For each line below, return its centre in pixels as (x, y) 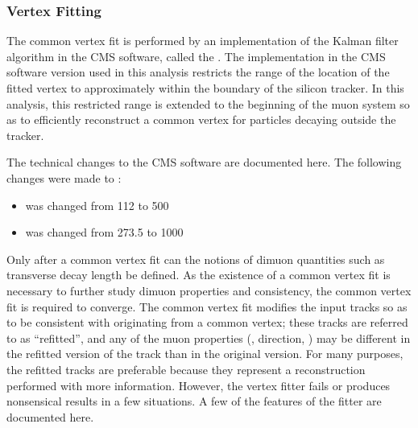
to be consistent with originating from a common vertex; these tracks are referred (207, 322)
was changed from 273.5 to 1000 (104, 232)
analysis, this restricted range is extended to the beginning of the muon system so (208, 103)
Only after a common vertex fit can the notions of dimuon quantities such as (196, 259)
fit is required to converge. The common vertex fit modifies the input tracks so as (207, 306)
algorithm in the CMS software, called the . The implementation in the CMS (196, 56)
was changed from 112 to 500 (97, 205)
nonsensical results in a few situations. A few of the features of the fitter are (194, 401)
